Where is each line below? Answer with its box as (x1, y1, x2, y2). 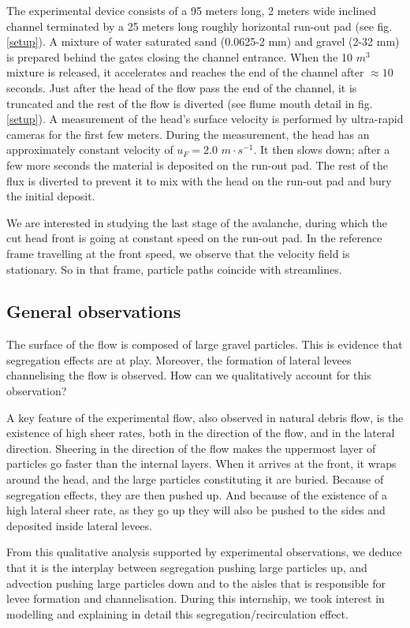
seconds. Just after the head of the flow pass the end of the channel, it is (6, 79, 357, 95)
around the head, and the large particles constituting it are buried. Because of (6, 471, 384, 488)
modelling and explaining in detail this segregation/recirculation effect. (6, 605, 348, 622)
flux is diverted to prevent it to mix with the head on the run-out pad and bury (6, 172, 392, 189)
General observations (6, 299, 181, 323)
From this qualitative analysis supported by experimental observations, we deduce (6, 544, 402, 560)
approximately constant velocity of (6, 141, 173, 158)
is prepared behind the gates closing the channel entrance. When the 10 (6, 48, 353, 65)
